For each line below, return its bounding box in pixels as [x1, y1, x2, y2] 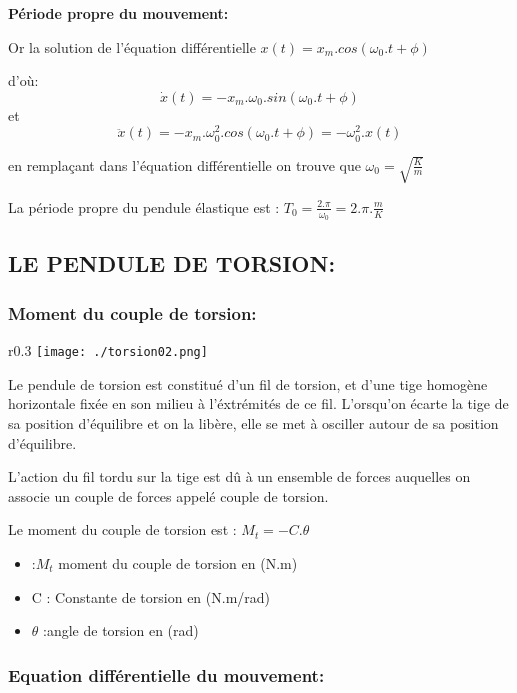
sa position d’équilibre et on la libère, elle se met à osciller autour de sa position [8, 412, 499, 433]
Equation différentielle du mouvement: [8, 662, 325, 687]
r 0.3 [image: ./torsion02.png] [8, 340, 208, 361]
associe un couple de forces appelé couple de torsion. [8, 485, 329, 506]
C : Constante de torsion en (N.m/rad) [31, 586, 271, 607]
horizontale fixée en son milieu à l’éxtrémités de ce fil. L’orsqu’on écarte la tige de [8, 393, 509, 414]
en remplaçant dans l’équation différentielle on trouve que [8, 154, 361, 175]
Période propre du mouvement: [8, 3, 229, 23]
